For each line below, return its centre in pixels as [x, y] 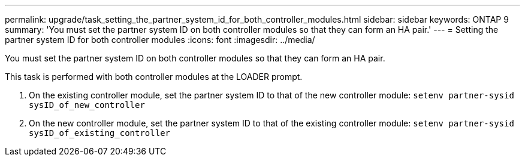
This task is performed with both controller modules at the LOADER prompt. [154, 77]
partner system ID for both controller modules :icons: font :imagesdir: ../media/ [160, 40]
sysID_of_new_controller [87, 105]
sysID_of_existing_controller [100, 133]
